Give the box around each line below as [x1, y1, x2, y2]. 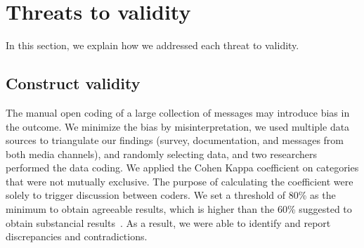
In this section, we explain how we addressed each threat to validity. [6, 38, 299, 53]
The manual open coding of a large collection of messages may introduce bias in [6, 105, 350, 119]
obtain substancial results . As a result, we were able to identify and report [6, 215, 331, 230]
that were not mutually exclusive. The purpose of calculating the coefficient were [6, 174, 353, 188]
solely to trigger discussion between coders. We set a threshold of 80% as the [6, 188, 336, 202]
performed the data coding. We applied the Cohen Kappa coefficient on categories [6, 160, 359, 175]
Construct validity [6, 72, 141, 94]
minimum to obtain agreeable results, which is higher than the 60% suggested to [6, 202, 352, 216]
